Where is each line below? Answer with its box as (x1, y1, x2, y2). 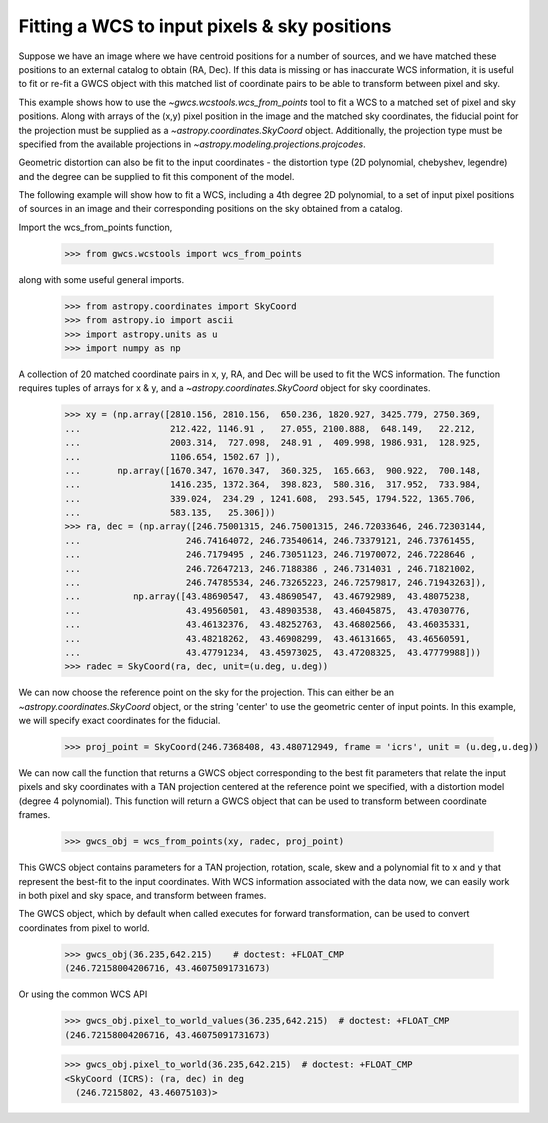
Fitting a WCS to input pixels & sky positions (18, 15, 392, 37)
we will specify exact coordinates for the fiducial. (18, 715, 221, 727)
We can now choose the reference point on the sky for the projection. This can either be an (18, 686, 395, 699)
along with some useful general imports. (18, 273, 185, 285)
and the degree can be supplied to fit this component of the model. (18, 170, 295, 182)
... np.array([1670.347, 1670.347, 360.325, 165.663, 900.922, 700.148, (64, 465, 482, 476)
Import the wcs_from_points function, (18, 221, 173, 233)
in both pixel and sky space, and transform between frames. (18, 890, 267, 902)
